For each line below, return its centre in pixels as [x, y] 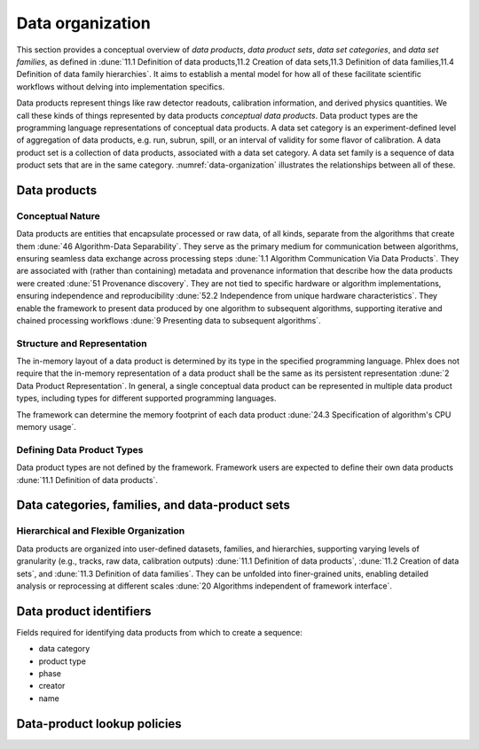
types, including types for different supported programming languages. [146, 398]
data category [64, 649]
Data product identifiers [84, 611]
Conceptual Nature [59, 215]
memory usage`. [47, 427]
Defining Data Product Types [80, 449]
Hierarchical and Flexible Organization [101, 531]
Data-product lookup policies [99, 724]
